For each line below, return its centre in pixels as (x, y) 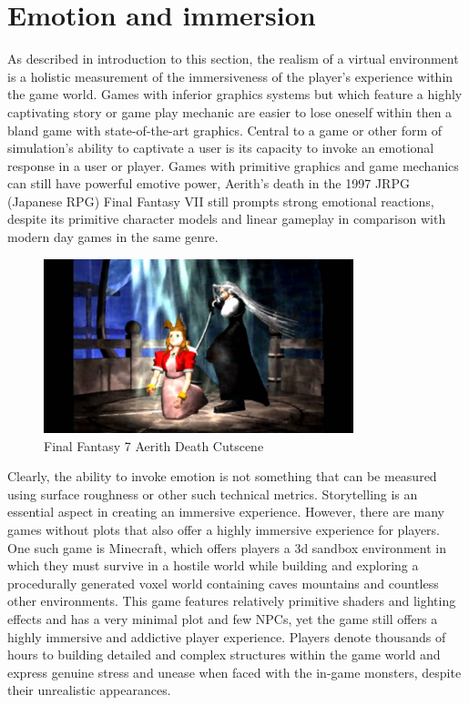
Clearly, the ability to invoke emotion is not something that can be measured (222, 476)
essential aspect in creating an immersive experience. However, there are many (226, 512)
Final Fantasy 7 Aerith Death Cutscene (154, 445)
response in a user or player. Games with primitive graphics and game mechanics (233, 165)
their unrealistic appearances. (89, 690)
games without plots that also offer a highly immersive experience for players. (224, 529)
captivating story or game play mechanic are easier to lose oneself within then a (230, 111)
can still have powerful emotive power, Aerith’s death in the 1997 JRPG (209, 183)
